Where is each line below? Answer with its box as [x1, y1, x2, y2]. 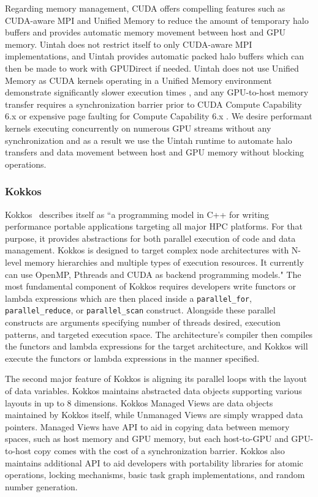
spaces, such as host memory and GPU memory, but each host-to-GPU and [5, 432, 289, 445]
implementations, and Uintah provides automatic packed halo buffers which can [5, 50, 304, 62]
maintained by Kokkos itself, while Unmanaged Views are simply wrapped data [5, 408, 303, 421]
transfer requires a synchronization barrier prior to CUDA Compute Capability [5, 97, 302, 110]
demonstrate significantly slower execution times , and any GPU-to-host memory [5, 86, 309, 99]
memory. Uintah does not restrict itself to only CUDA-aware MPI [5, 37, 252, 50]
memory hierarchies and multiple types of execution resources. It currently [24, 255, 304, 268]
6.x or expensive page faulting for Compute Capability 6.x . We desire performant [5, 110, 312, 122]
